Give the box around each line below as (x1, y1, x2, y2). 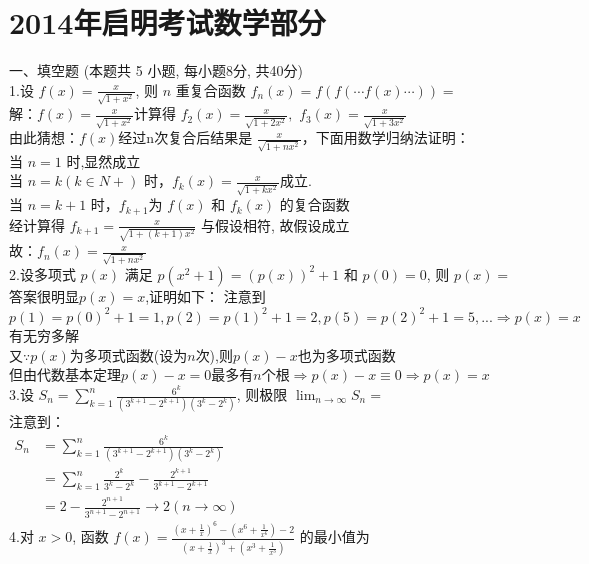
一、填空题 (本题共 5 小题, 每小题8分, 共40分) (9, 60, 303, 81)
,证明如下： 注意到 (145, 285, 266, 306)
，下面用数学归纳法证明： (301, 127, 470, 148)
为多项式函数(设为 (69, 344, 188, 365)
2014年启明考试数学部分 (9, 2, 326, 43)
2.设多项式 (9, 263, 76, 284)
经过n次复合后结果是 (118, 127, 253, 148)
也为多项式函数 (297, 344, 396, 365)
